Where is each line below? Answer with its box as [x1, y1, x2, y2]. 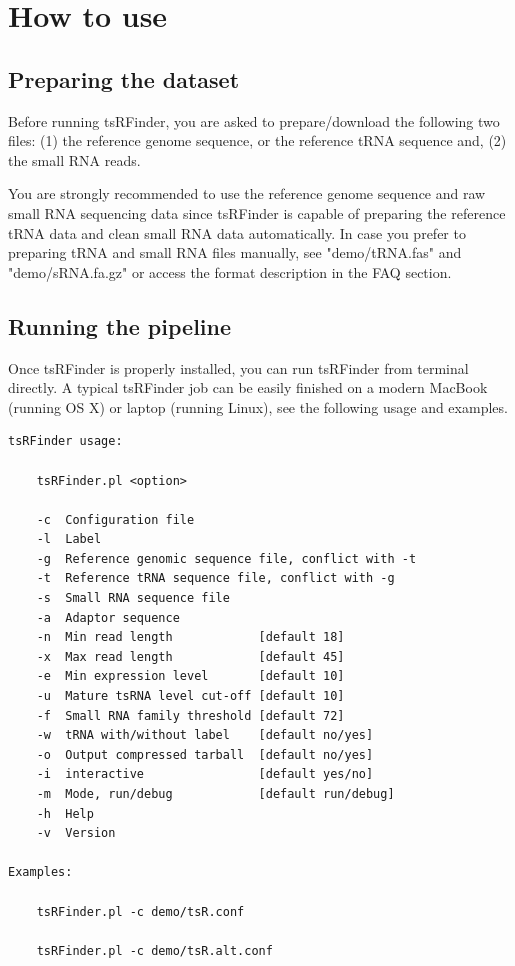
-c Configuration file [36, 512, 195, 527]
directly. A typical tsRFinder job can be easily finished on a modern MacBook [8, 377, 488, 398]
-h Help [36, 806, 94, 821]
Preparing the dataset [8, 63, 240, 94]
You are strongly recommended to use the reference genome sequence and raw [8, 183, 486, 204]
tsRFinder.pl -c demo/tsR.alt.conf [36, 943, 273, 958]
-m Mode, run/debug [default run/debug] [36, 787, 395, 801]
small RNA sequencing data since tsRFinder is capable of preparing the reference [8, 202, 506, 223]
